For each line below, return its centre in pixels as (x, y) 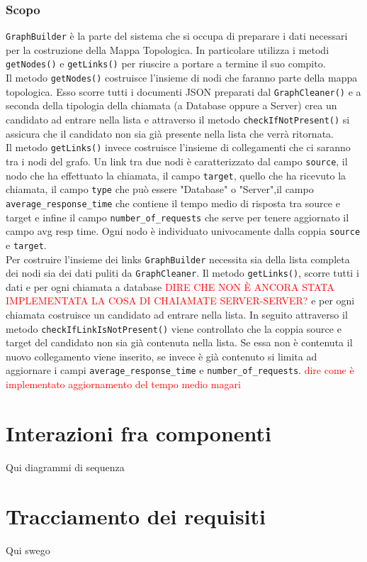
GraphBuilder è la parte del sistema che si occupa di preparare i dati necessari (177, 36)
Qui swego (28, 550)
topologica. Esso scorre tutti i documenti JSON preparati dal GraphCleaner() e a (183, 91)
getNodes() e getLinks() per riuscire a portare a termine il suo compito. (166, 64)
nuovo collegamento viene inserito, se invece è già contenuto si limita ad (162, 356)
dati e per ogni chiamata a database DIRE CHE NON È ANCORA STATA (170, 286)
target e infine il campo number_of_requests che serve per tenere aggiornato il (177, 217)
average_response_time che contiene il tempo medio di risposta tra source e (173, 203)
